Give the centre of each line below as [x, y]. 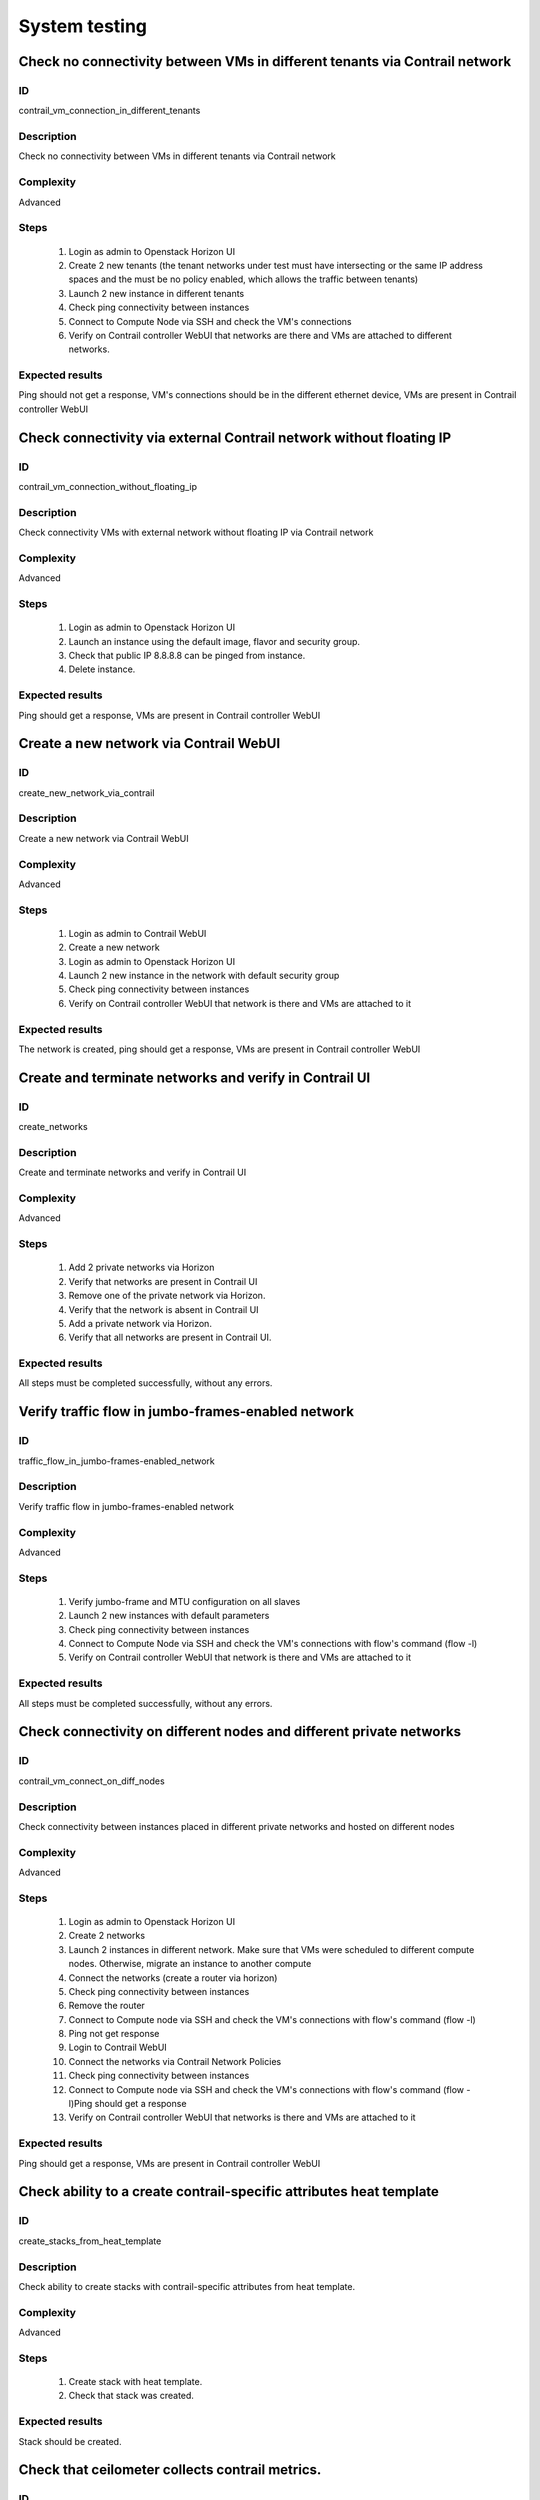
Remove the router [106, 2006]
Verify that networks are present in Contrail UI [163, 1281]
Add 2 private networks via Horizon [141, 1267]
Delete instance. [102, 669]
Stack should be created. [70, 2441]
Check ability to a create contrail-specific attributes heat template [229, 2191]
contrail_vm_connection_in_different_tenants [109, 111]
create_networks [53, 1127]
